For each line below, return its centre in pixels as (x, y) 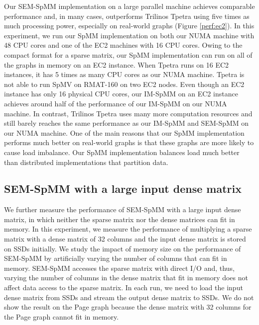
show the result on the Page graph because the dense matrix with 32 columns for (128, 307)
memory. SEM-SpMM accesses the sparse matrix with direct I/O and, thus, (119, 268)
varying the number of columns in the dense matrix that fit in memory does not (126, 278)
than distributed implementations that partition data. (86, 162)
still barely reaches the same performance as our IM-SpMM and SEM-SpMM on (127, 123)
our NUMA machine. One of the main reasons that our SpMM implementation (124, 132)
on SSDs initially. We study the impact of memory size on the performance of (123, 248)
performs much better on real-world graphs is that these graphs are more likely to (129, 142)
